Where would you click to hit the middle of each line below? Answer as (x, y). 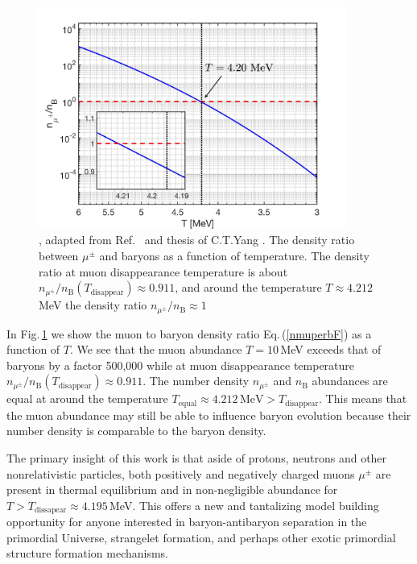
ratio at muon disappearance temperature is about (163, 271)
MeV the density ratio (93, 305)
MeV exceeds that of (331, 349)
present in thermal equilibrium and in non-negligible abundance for (172, 489)
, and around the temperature (248, 287)
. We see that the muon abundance (156, 349)
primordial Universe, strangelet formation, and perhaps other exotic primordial (201, 537)
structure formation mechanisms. (88, 553)
